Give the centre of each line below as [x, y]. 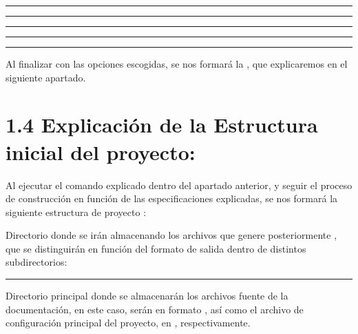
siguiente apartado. [46, 77]
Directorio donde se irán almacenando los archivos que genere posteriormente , [171, 235]
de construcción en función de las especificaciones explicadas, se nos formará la [172, 198]
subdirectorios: [36, 262]
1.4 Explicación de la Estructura [162, 125]
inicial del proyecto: [101, 151]
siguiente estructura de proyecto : [76, 212]
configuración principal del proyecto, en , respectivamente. [128, 323]
